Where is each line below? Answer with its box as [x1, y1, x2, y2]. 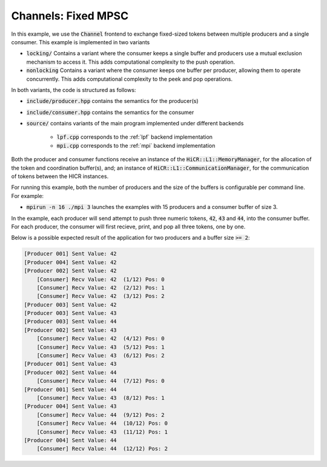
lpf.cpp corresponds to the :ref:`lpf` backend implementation [56, 133, 213, 141]
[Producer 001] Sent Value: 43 [24, 360, 117, 368]
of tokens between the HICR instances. [11, 173, 109, 180]
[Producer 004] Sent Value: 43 [24, 403, 117, 410]
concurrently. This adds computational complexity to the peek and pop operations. [26, 75, 233, 82]
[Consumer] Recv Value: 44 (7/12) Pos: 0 [36, 377, 165, 385]
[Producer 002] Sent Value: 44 [24, 369, 117, 376]
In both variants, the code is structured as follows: [11, 86, 136, 93]
